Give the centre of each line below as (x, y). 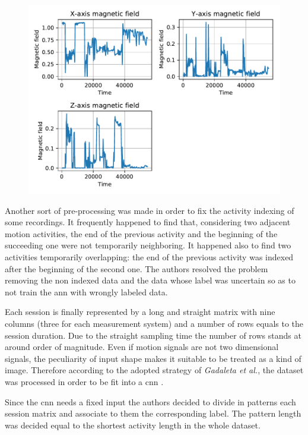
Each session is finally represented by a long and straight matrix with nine (140, 312)
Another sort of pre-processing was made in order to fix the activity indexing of (150, 210)
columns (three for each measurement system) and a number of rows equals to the (154, 323)
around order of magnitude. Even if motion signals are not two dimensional (142, 347)
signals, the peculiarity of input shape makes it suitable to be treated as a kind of (153, 358)
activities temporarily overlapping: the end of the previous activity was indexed (149, 256)
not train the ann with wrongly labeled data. (86, 291)
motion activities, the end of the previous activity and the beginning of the (141, 233)
